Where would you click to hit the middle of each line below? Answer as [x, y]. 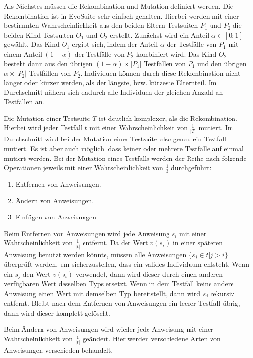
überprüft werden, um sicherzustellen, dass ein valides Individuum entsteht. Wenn [126, 264]
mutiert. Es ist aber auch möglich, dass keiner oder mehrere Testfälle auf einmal [124, 149]
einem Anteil [23, 53]
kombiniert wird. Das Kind [176, 53]
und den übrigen [222, 63]
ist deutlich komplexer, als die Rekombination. [168, 118]
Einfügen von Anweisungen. [57, 217]
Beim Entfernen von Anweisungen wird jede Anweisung [87, 233]
